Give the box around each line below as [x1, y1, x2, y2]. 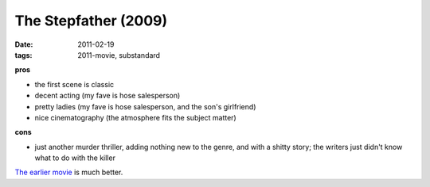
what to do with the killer [34, 153, 115, 162]
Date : [14, 40, 33, 49]
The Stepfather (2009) [14, 12, 168, 29]
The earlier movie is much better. [14, 167, 123, 177]
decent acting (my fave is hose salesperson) [34, 91, 181, 101]
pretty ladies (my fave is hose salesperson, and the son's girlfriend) [34, 101, 256, 111]
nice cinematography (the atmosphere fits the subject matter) [34, 113, 236, 122]
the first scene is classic [34, 79, 115, 89]
